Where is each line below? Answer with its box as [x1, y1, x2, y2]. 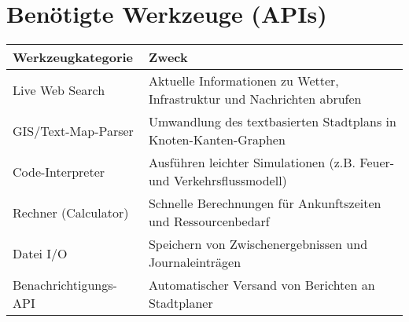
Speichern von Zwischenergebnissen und [148, 235, 368, 254]
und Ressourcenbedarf [148, 212, 270, 231]
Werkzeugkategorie [13, 48, 134, 67]
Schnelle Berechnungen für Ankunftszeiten [148, 194, 381, 213]
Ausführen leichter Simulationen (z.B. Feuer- [148, 153, 395, 172]
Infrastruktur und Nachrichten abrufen [148, 90, 362, 108]
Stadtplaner [148, 294, 213, 313]
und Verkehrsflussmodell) [148, 171, 287, 190]
